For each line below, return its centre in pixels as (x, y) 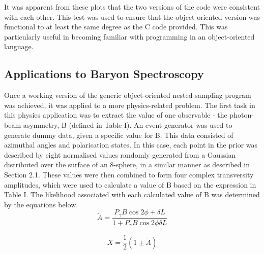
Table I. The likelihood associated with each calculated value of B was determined (132, 194)
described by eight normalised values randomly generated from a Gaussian (120, 154)
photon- (242, 115)
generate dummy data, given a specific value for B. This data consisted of (119, 135)
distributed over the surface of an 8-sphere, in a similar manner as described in (127, 165)
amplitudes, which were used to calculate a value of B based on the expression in (130, 184)
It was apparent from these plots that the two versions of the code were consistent (132, 7)
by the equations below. (41, 204)
